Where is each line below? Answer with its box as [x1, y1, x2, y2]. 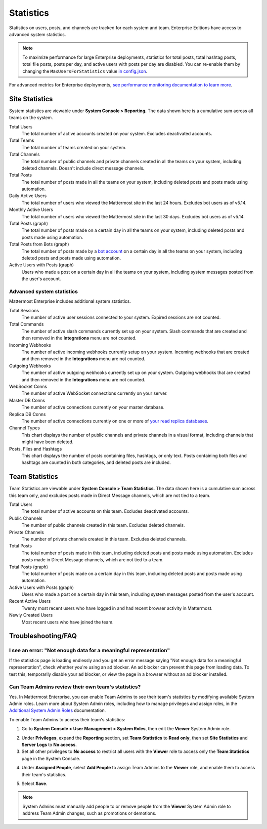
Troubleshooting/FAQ [9, 632, 77, 640]
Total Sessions [9, 307, 39, 313]
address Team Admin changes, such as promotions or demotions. [22, 810, 157, 816]
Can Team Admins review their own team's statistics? [9, 683, 141, 690]
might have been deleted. [21, 439, 74, 445]
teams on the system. [9, 115, 53, 121]
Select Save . [21, 781, 47, 787]
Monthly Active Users [9, 207, 53, 212]
